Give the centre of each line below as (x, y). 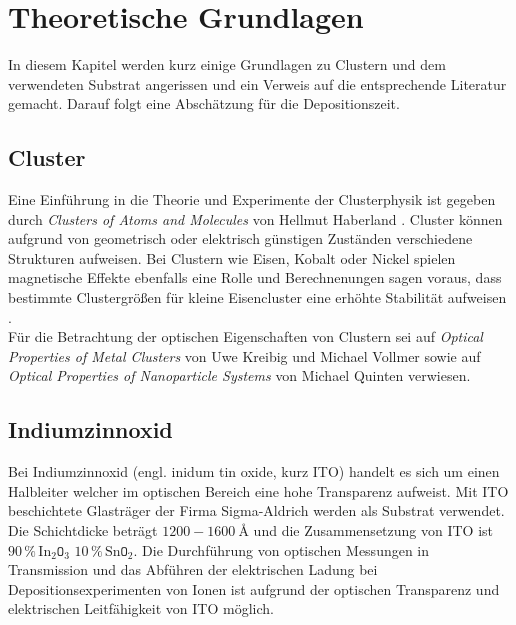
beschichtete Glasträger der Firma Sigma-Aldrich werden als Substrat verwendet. (256, 510)
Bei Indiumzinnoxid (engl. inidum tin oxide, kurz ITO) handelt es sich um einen (254, 471)
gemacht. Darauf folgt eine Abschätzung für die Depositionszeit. (204, 103)
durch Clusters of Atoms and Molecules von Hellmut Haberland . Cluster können (255, 218)
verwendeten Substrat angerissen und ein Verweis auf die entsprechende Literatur (257, 83)
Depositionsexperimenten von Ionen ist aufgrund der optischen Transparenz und (254, 588)
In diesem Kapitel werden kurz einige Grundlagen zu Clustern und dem (227, 64)
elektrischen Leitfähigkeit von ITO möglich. (141, 608)
